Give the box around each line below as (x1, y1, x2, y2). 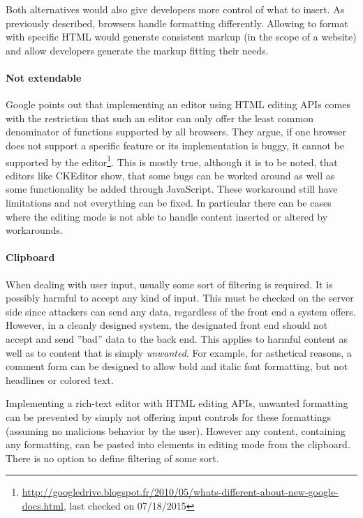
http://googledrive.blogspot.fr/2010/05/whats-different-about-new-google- (22, 484, 339, 499)
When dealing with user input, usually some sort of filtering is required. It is (6, 276, 333, 291)
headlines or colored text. (6, 372, 114, 387)
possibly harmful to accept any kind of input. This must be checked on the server (6, 290, 354, 305)
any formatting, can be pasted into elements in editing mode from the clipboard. (6, 437, 350, 452)
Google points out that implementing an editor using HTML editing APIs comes (6, 97, 350, 112)
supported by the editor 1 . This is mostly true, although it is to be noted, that (6, 152, 338, 169)
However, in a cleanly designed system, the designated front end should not (6, 318, 328, 332)
